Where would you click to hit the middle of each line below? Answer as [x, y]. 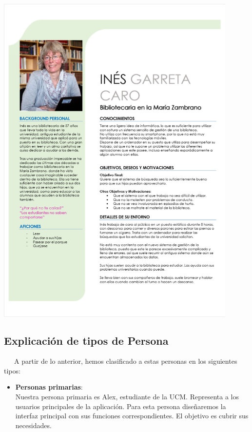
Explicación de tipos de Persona [86, 341]
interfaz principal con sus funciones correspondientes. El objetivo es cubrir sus [132, 416]
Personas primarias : [49, 387]
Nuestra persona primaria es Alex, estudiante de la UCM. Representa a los [127, 396]
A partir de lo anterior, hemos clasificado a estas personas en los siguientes [126, 361]
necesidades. [33, 425]
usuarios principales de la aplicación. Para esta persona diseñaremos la [121, 406]
